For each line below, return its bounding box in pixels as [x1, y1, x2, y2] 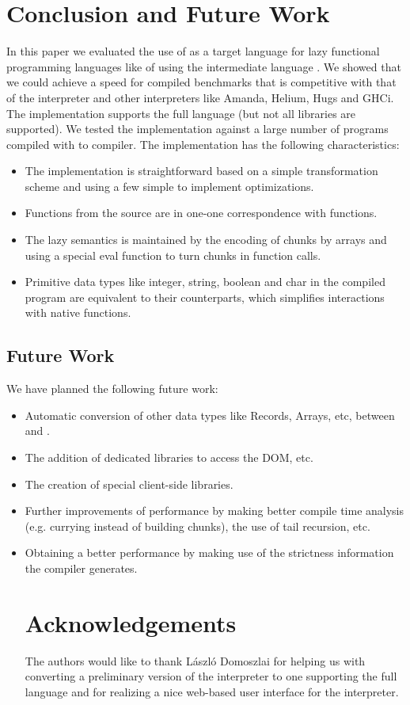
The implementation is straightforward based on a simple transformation [25, 162, 378, 179]
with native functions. [25, 304, 131, 321]
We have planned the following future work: [6, 380, 218, 397]
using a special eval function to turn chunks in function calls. [25, 246, 321, 263]
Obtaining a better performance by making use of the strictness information [25, 544, 394, 561]
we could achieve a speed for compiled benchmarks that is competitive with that [6, 74, 397, 90]
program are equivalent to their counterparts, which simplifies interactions [25, 288, 385, 305]
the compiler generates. [25, 559, 138, 576]
